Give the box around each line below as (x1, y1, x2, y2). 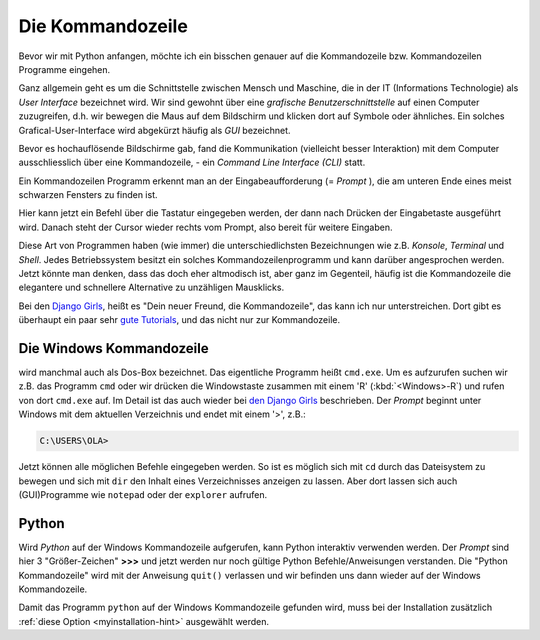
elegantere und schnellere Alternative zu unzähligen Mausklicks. (18, 281, 285, 294)
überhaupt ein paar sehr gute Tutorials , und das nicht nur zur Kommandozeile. (18, 314, 340, 326)
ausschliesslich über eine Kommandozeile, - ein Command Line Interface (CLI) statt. (18, 156, 366, 169)
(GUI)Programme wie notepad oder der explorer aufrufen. (18, 489, 268, 501)
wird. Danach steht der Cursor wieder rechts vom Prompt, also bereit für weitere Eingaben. (18, 221, 393, 233)
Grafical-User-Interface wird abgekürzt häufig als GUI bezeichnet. (18, 124, 291, 136)
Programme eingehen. (18, 63, 111, 75)
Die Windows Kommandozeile (18, 340, 209, 357)
